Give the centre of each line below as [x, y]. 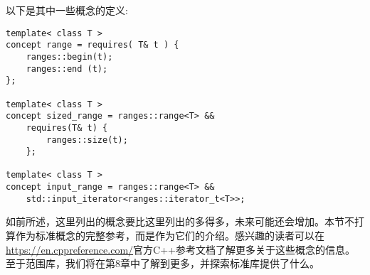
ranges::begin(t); [69, 56]
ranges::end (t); [67, 69]
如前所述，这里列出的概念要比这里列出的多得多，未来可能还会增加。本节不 [180, 221]
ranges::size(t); [87, 140]
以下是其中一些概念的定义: [67, 10]
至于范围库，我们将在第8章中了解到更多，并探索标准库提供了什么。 [163, 263]
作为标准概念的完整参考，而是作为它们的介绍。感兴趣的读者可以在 [170, 236]
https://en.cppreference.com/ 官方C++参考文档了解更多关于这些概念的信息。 [180, 249]
